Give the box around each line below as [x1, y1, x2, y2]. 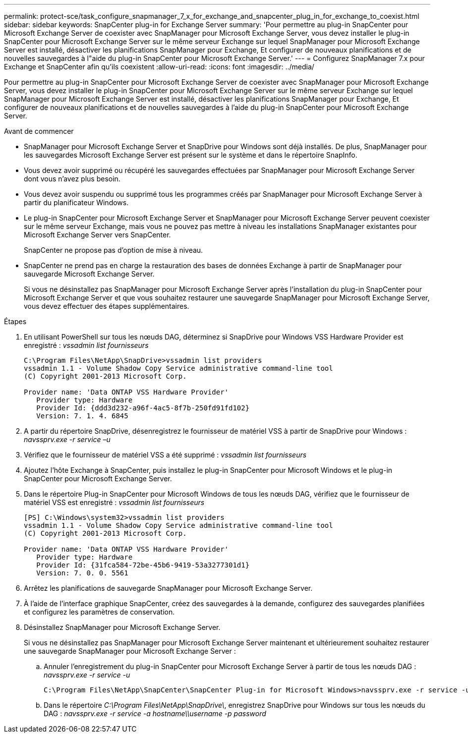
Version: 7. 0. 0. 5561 [36, 569, 128, 577]
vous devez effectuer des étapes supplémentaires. [24, 302, 189, 310]
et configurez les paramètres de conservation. [24, 608, 175, 616]
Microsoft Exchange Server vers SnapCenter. [24, 230, 171, 239]
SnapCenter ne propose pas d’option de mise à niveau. [24, 246, 203, 254]
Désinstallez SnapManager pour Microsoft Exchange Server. [24, 623, 221, 631]
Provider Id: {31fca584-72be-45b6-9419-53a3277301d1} [36, 561, 250, 569]
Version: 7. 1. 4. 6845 [36, 412, 128, 420]
